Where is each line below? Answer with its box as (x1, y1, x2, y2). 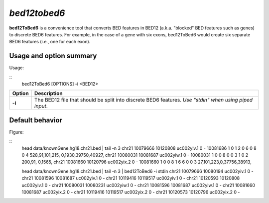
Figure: (9, 129, 24, 135)
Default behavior (9, 116, 62, 124)
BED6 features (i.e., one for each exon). (9, 39, 91, 45)
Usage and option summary (9, 52, 97, 60)
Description (34, 90, 63, 97)
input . (34, 102, 48, 109)
